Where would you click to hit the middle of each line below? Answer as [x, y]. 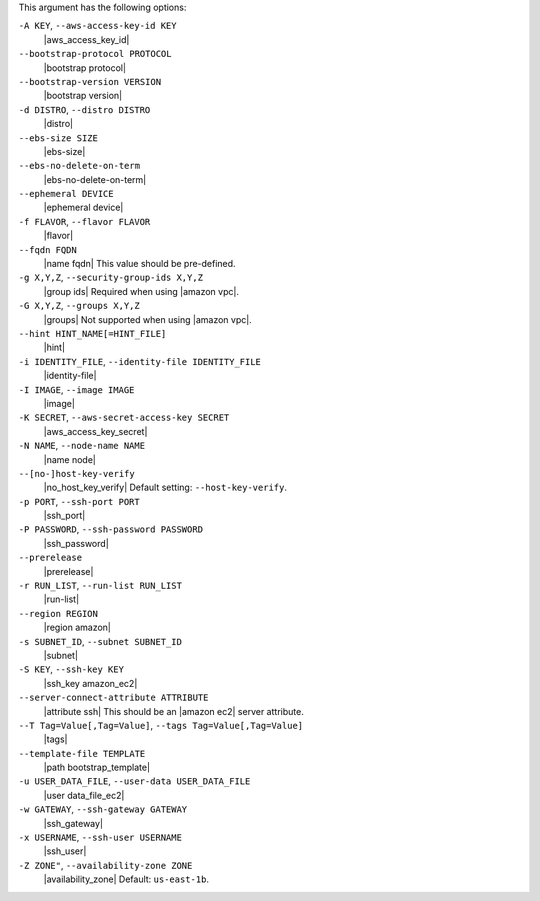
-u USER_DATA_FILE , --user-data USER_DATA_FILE [134, 781]
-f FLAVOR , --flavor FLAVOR [84, 221]
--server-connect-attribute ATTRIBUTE [113, 698]
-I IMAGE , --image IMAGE [76, 389]
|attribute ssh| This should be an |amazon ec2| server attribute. [173, 711]
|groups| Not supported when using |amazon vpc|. [147, 319]
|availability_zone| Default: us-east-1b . [126, 879]
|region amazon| [77, 627]
